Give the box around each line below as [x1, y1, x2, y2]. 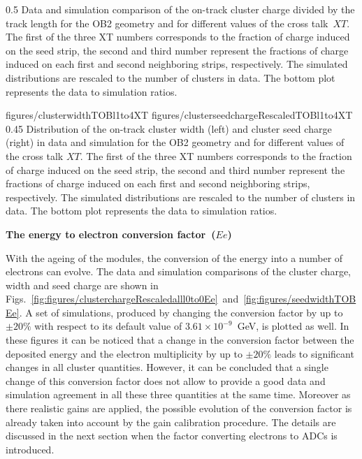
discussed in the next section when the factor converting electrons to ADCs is [6, 428, 338, 443]
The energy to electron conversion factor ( [6, 226, 216, 241]
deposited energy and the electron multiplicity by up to [6, 346, 242, 360]
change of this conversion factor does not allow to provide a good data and [6, 373, 326, 388]
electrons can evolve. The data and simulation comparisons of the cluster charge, [6, 264, 352, 279]
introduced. [6, 442, 55, 456]
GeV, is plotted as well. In [237, 319, 349, 333]
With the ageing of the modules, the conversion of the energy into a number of [6, 250, 343, 265]
